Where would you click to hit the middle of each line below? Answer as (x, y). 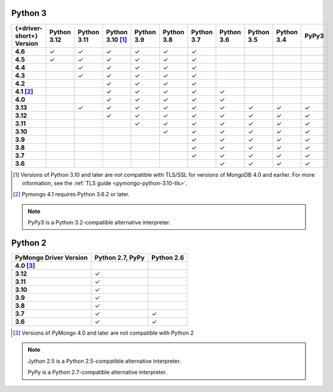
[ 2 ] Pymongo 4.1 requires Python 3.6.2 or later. (71, 194)
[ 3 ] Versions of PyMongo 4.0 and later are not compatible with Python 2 (103, 333)
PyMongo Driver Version (51, 257)
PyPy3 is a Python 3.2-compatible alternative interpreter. (99, 223)
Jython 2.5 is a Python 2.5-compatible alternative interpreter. (104, 361)
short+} (27, 35)
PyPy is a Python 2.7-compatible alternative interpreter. (97, 372)
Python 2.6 (168, 257)
